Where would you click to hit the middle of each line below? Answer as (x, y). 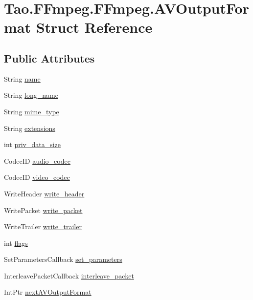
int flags (16, 243)
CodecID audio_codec (37, 161)
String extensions (30, 128)
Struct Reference (94, 27)
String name (22, 78)
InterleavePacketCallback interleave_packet (69, 275)
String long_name (31, 95)
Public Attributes (49, 58)
